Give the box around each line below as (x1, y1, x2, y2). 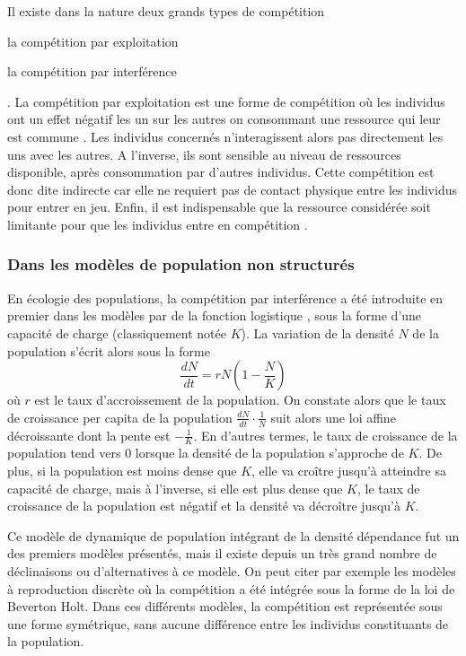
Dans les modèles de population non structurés (7, 253, 355, 276)
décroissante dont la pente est (7, 425, 171, 444)
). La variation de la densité (241, 323, 394, 342)
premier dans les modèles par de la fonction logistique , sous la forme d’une (7, 306, 422, 325)
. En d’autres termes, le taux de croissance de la (193, 425, 458, 444)
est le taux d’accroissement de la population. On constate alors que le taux (34, 390, 446, 409)
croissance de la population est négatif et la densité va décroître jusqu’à (7, 496, 400, 515)
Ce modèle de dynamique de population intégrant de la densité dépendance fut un (7, 526, 460, 545)
